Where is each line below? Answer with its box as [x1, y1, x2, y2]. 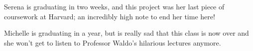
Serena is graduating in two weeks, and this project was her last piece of [4, 1, 225, 11]
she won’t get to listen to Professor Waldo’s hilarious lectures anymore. [4, 37, 221, 48]
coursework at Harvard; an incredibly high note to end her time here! [4, 11, 215, 21]
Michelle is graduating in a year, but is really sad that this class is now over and [4, 28, 249, 38]
